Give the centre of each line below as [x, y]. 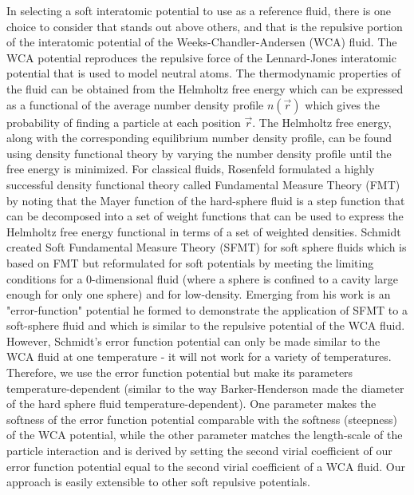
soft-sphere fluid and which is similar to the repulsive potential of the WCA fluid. [206, 325]
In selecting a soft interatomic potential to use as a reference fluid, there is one [199, 10]
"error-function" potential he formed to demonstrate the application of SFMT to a [207, 309]
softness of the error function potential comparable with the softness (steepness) [202, 419]
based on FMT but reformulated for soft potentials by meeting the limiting [190, 262]
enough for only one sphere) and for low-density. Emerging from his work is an [199, 294]
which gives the [343, 104]
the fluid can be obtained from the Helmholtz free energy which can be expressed [205, 88]
